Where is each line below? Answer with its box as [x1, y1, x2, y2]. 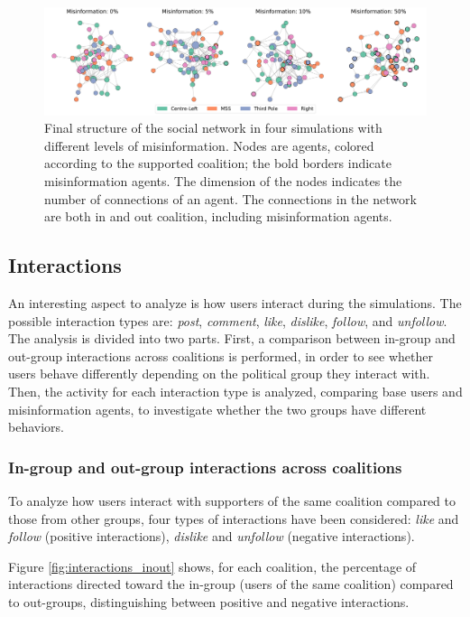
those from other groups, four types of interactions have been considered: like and [8, 509, 459, 528]
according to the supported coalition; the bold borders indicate [44, 154, 392, 173]
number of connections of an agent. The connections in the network [44, 189, 417, 208]
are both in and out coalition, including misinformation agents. [44, 207, 392, 226]
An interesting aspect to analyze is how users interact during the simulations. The [8, 294, 462, 313]
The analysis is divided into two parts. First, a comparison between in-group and [8, 329, 456, 348]
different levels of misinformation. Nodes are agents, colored [44, 136, 374, 154]
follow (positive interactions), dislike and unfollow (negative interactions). [8, 527, 415, 546]
